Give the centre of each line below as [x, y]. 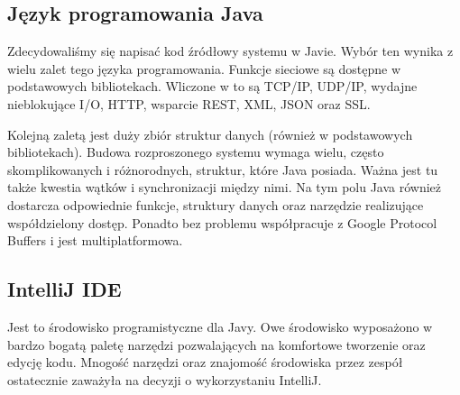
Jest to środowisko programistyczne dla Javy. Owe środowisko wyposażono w [220, 326]
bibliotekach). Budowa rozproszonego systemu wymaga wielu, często [196, 152]
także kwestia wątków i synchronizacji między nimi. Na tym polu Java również [225, 187]
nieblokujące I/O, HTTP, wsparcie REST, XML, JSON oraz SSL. [189, 103]
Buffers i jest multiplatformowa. [95, 240]
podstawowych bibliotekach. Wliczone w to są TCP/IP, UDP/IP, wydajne [212, 86]
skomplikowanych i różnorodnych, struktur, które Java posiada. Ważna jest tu [223, 169]
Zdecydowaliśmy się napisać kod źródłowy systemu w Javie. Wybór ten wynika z [230, 51]
